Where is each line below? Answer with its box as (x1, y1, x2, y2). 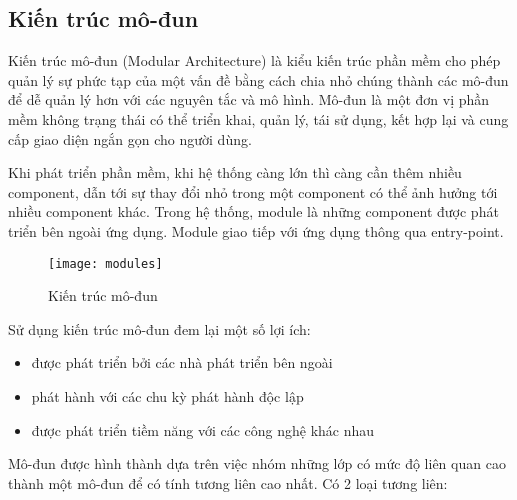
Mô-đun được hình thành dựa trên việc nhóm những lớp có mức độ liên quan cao (8, 453, 506, 474)
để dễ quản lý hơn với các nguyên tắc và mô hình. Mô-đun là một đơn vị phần (8, 89, 490, 110)
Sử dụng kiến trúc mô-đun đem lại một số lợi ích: (8, 318, 311, 339)
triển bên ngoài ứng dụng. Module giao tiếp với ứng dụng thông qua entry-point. (8, 220, 504, 241)
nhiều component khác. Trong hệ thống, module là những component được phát (8, 201, 499, 222)
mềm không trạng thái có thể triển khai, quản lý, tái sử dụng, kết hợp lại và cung (8, 108, 509, 129)
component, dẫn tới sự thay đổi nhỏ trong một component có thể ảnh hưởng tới (8, 181, 498, 202)
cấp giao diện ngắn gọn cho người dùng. (8, 128, 252, 149)
